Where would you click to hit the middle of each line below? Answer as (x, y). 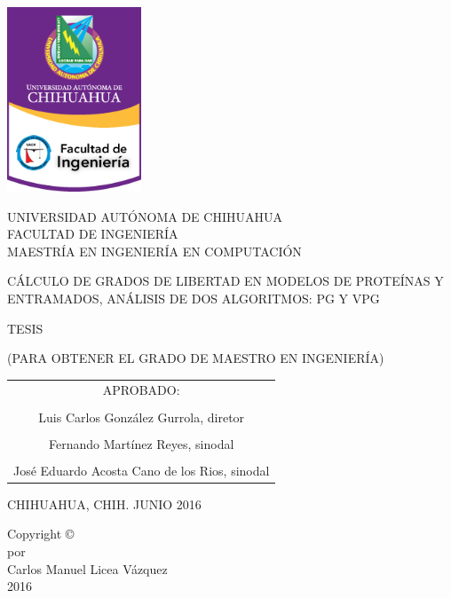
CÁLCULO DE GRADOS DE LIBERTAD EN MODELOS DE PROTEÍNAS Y (225, 281)
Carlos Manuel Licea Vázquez (87, 568)
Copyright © (41, 534)
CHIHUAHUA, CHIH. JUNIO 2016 (104, 504)
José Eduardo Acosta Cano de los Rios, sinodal (142, 470)
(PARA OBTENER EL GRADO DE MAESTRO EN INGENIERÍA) (196, 358)
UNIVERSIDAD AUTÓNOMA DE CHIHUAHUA (145, 216)
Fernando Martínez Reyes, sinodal (142, 443)
